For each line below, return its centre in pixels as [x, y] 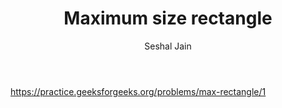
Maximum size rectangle [168, 18]
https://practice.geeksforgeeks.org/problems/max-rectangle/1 [138, 91]
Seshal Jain [168, 46]
